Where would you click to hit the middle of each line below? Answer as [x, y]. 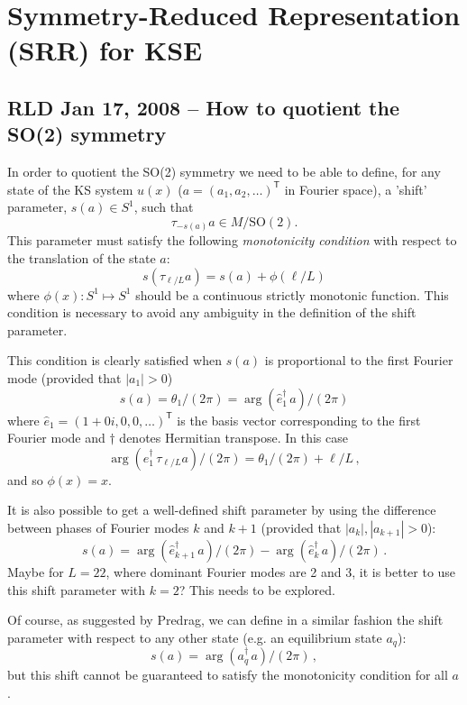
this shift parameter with [77, 589]
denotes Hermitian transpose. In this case [233, 438]
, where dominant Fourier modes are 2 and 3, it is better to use [281, 571]
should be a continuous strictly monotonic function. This [292, 294]
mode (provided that [64, 378]
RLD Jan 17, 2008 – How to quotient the [203, 107]
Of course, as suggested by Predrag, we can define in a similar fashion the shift [225, 620]
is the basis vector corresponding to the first [299, 420]
